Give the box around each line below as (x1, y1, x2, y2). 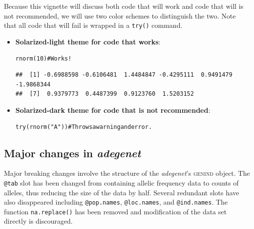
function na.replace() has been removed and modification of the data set (4, 206, 227, 216)
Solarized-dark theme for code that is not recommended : (15, 104, 211, 115)
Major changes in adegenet (4, 145, 141, 160)
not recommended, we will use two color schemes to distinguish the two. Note (4, 10, 236, 21)
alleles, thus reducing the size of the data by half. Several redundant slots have (4, 187, 239, 197)
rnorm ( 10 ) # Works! (15, 55, 72, 62)
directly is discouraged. (4, 216, 73, 226)
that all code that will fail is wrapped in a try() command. (4, 20, 183, 30)
